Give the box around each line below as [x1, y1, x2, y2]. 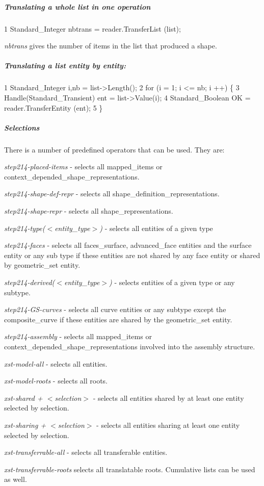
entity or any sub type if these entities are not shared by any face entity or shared [4, 249, 260, 260]
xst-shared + [4, 392, 43, 403]
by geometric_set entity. [4, 260, 81, 270]
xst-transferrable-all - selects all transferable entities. [4, 447, 168, 457]
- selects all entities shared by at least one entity [93, 392, 244, 403]
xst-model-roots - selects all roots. [4, 375, 108, 386]
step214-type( [4, 222, 45, 233]
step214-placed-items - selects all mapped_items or [4, 161, 163, 172]
